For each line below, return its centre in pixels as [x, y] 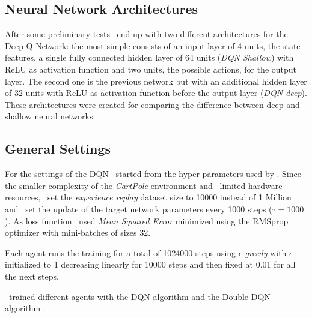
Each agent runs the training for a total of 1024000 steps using [121, 252]
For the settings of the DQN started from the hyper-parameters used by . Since [153, 174]
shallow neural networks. [50, 116]
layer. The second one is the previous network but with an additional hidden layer [156, 81]
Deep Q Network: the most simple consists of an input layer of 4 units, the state [153, 45]
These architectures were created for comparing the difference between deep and [152, 104]
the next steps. [32, 276]
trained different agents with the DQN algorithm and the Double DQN [139, 296]
